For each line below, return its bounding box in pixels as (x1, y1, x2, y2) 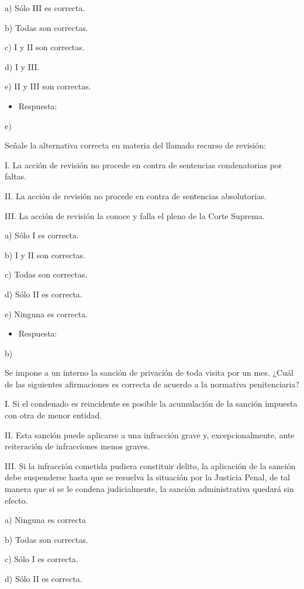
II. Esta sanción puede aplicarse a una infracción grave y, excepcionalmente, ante (5, 428, 295, 441)
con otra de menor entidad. (5, 409, 102, 421)
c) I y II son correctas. (5, 41, 85, 53)
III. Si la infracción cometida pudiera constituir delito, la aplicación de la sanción (5, 459, 296, 472)
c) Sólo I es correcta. (5, 553, 78, 565)
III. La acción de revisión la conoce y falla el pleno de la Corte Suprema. (5, 209, 265, 221)
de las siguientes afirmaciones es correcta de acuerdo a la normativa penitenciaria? (5, 377, 299, 390)
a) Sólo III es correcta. (5, 2, 85, 13)
